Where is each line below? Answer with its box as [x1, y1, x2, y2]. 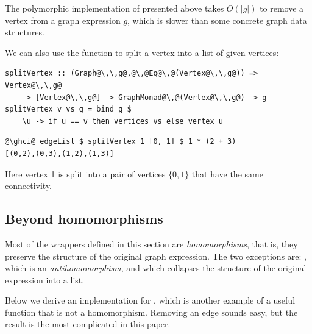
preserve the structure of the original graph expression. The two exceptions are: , [5, 249, 307, 262]
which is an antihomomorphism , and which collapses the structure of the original [5, 261, 307, 274]
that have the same [191, 167, 263, 180]
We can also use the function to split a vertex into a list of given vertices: [5, 46, 279, 59]
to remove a [260, 2, 304, 14]
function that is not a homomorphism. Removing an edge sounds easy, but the [5, 305, 298, 318]
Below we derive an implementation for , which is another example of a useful [5, 294, 296, 307]
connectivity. [5, 179, 52, 192]
